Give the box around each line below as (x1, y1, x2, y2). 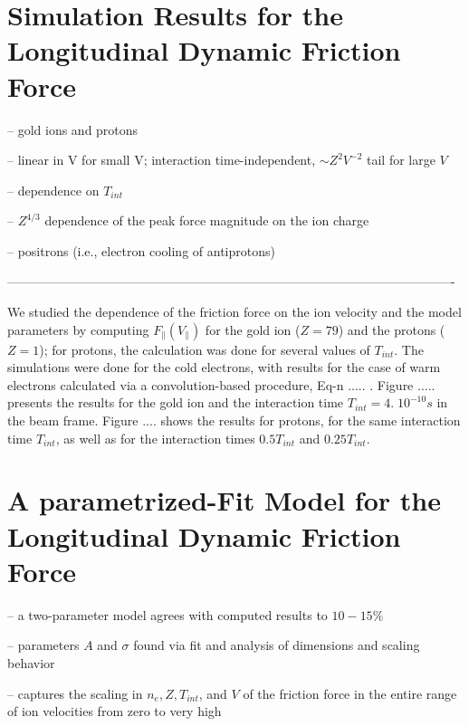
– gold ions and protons (7, 119, 139, 139)
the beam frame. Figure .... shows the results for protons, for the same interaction (7, 411, 461, 430)
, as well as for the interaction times (55, 428, 255, 447)
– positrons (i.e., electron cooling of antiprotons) (7, 241, 275, 260)
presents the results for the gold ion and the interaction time (7, 393, 344, 412)
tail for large (366, 150, 435, 169)
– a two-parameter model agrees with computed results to (7, 605, 328, 624)
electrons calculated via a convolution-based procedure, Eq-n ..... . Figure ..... (7, 375, 435, 394)
